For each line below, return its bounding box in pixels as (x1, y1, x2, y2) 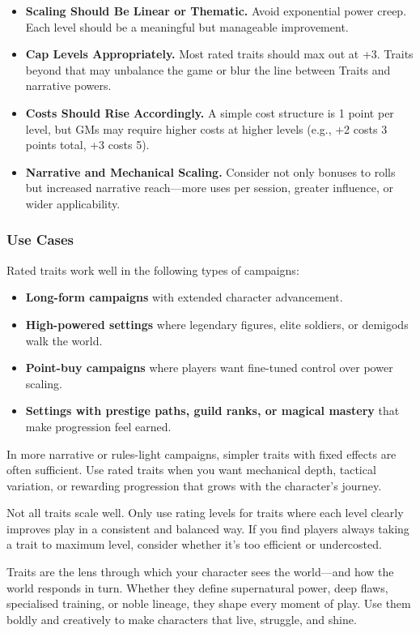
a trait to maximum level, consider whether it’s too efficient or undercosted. (6, 536, 382, 553)
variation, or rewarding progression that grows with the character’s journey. (6, 477, 382, 494)
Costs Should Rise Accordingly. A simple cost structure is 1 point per (25, 104, 394, 121)
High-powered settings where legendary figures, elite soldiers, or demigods (25, 315, 409, 332)
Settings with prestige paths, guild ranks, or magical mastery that (25, 402, 400, 419)
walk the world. (25, 331, 103, 349)
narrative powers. (25, 77, 112, 94)
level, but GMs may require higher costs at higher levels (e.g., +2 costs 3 (25, 120, 388, 137)
